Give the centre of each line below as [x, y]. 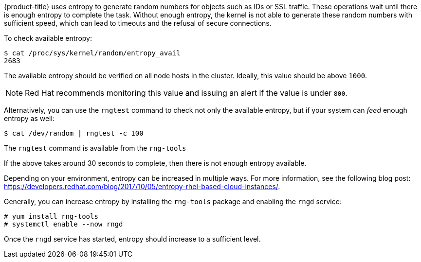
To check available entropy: [48, 38]
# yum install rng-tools [51, 216]
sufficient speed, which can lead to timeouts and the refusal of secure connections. [138, 23]
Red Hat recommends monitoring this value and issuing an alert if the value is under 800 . [186, 93]
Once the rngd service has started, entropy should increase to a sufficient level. [132, 239]
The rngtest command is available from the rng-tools [95, 148]
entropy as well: [29, 118]
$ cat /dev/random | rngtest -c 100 [74, 133]
